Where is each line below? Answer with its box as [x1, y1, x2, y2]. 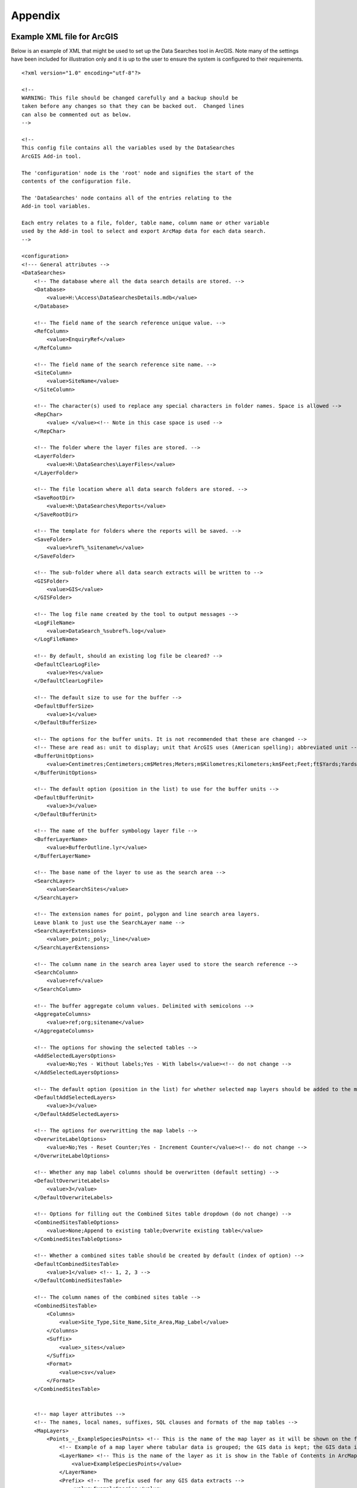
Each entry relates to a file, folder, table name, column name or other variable [21, 219, 270, 226]
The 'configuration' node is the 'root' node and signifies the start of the [21, 170, 254, 176]
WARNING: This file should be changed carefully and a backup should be [21, 95, 238, 101]
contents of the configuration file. [21, 177, 132, 185]
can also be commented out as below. [21, 111, 132, 118]
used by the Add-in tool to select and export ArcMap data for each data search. [21, 228, 267, 235]
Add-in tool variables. [21, 203, 91, 210]
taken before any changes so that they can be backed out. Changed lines [21, 103, 245, 110]
